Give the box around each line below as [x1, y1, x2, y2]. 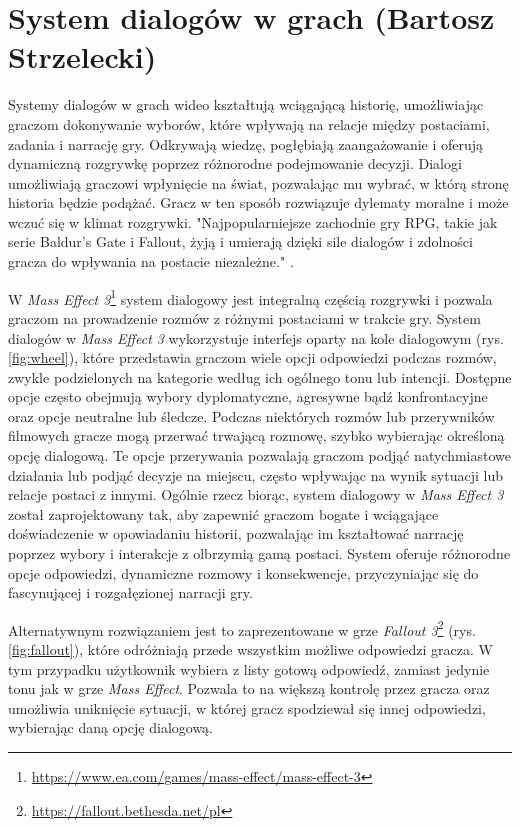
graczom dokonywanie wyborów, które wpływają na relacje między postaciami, [8, 113, 490, 134]
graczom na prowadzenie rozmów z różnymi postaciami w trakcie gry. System [8, 307, 481, 328]
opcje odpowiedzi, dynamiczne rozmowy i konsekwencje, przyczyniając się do [8, 562, 479, 583]
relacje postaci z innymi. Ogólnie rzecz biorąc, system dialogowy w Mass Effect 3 [8, 484, 504, 505]
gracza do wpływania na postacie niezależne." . [8, 251, 294, 272]
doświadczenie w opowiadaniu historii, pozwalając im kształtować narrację [8, 523, 464, 544]
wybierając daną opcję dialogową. [8, 717, 214, 738]
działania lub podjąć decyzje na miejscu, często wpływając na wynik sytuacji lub [8, 464, 503, 485]
